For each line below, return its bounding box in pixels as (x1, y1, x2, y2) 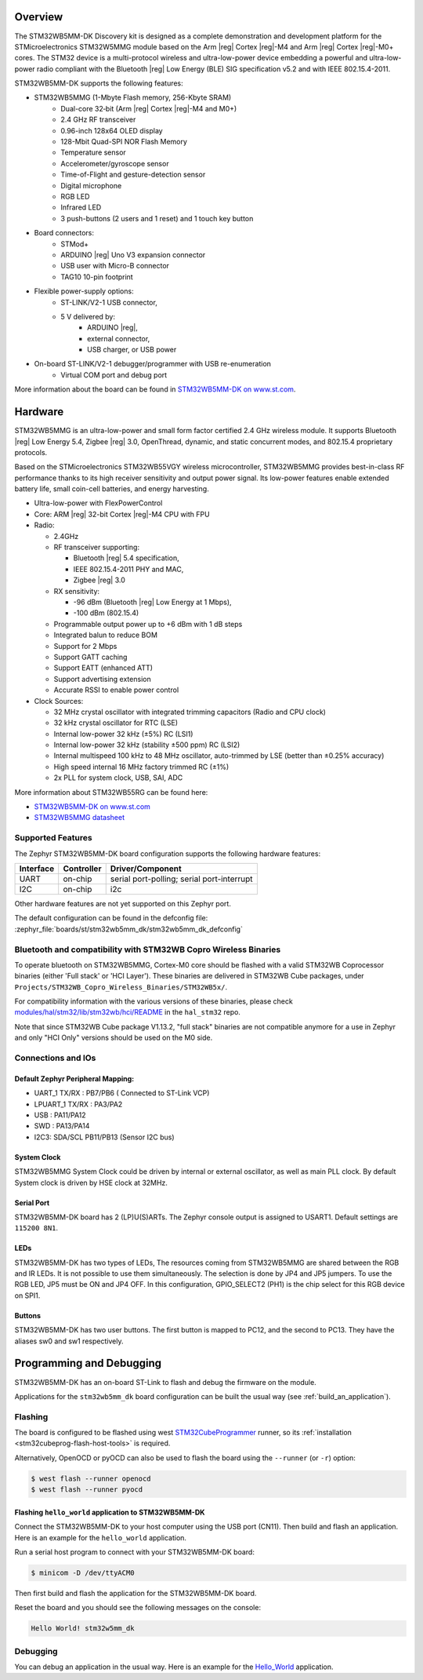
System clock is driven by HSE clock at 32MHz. (14, 1178, 168, 1187)
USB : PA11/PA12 (34, 1110, 86, 1120)
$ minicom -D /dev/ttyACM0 (31, 1568, 135, 1577)
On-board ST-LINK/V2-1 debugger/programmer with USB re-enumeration (34, 359, 272, 369)
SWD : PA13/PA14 (34, 1121, 90, 1131)
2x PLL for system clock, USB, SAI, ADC (53, 773, 183, 782)
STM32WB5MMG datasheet (34, 813, 125, 822)
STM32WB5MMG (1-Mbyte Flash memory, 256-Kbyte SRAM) (34, 93, 232, 102)
